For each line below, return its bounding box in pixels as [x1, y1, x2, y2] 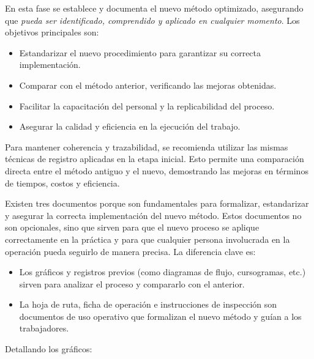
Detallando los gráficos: [5, 342, 92, 355]
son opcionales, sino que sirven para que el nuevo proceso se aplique [5, 221, 260, 234]
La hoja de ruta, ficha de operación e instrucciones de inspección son [19, 298, 277, 311]
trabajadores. [19, 322, 69, 335]
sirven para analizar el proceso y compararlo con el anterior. [19, 277, 245, 290]
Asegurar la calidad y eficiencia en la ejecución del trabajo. [19, 120, 241, 133]
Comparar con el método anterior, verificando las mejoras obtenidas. [19, 78, 277, 91]
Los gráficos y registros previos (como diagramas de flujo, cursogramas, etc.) [19, 265, 306, 278]
